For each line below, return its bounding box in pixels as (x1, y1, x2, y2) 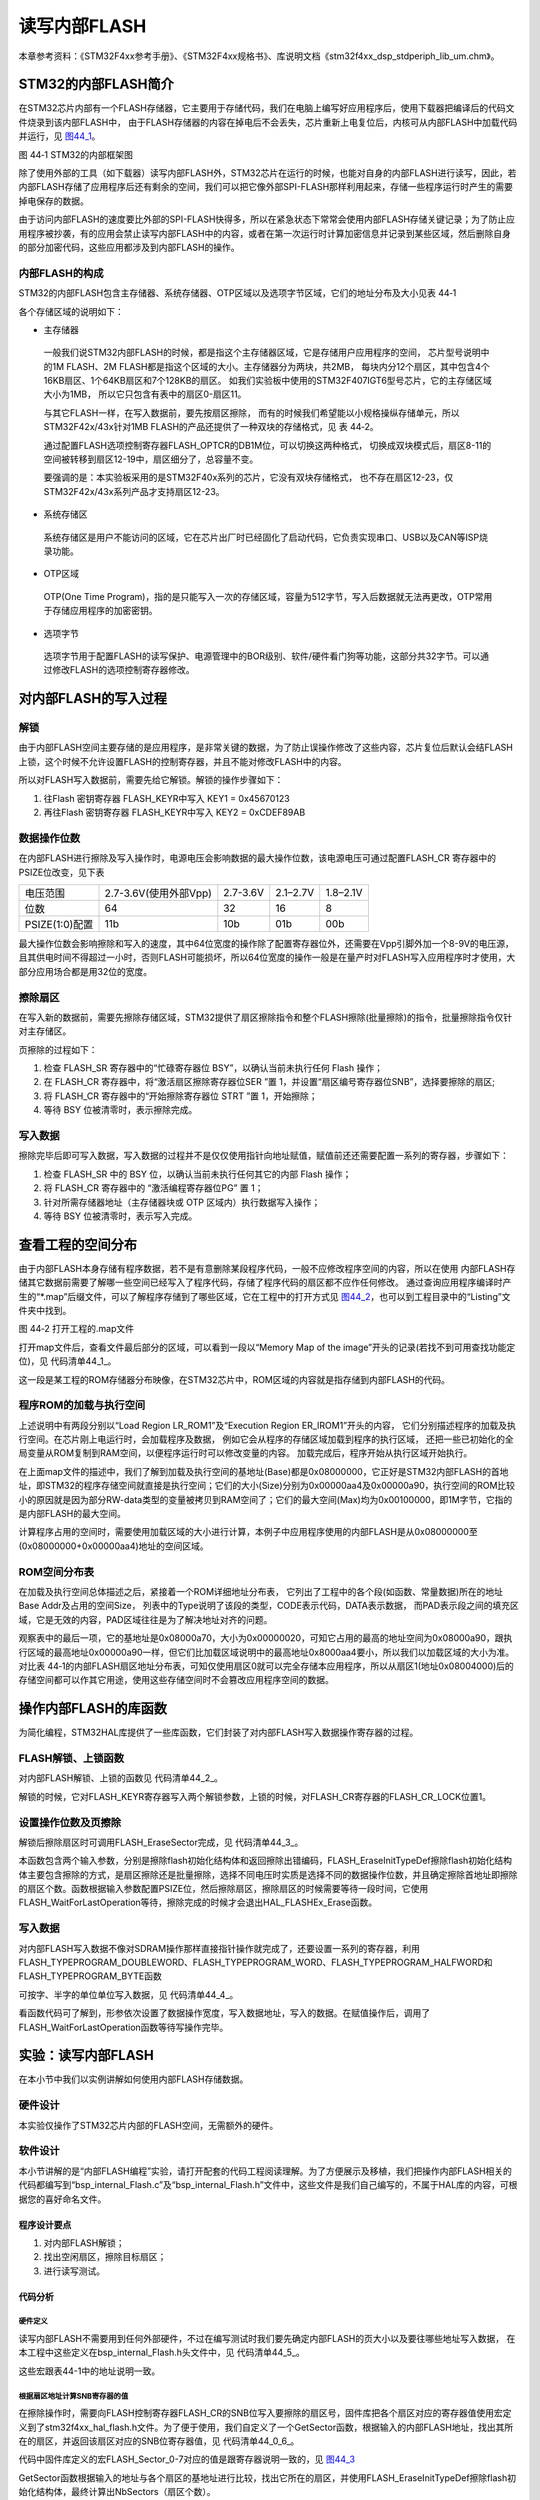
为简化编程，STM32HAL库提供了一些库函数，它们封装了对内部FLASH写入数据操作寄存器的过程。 (18, 1726, 419, 1739)
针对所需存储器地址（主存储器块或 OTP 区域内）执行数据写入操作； (43, 1196, 321, 1208)
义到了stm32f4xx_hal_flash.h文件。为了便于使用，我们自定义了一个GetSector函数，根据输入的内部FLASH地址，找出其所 (18, 2421, 514, 2433)
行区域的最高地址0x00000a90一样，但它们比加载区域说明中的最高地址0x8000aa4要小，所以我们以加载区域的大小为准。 (18, 1646, 515, 1658)
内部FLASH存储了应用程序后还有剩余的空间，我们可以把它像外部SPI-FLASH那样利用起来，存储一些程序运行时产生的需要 (18, 181, 514, 193)
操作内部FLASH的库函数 (18, 1700, 167, 1717)
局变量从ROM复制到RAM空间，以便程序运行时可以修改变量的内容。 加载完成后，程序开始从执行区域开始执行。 (18, 1447, 473, 1459)
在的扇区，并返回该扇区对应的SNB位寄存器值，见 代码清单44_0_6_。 (18, 2435, 300, 2447)
